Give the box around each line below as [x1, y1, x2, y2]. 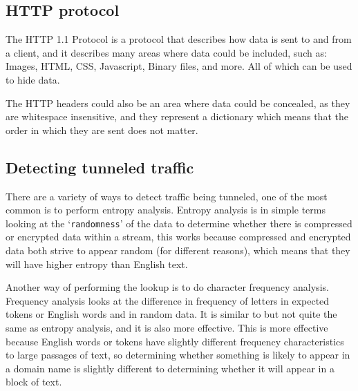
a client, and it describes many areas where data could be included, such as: [6, 45, 327, 59]
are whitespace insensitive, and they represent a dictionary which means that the [6, 109, 348, 124]
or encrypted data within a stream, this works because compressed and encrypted [6, 229, 351, 244]
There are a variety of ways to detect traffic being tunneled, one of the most [6, 189, 328, 203]
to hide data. [6, 72, 60, 86]
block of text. [6, 374, 62, 389]
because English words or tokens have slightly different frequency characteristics [6, 334, 344, 348]
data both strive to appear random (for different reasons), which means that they [6, 243, 350, 257]
